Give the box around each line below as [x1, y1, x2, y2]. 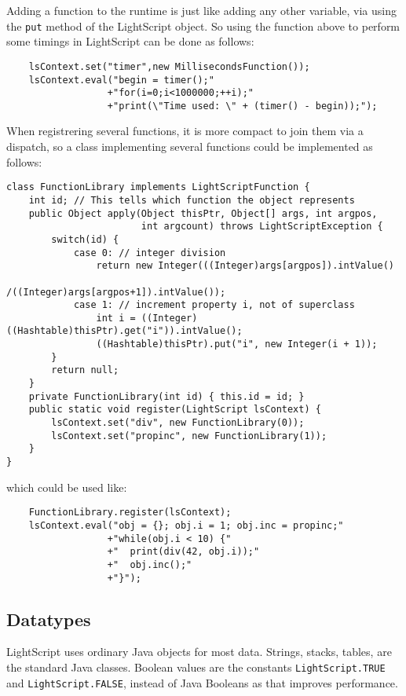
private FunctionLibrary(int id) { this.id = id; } [28, 390, 305, 402]
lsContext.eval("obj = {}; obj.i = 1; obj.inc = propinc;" [28, 519, 344, 531]
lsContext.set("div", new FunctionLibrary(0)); [51, 417, 305, 429]
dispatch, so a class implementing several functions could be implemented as [6, 138, 373, 155]
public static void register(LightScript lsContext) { [28, 404, 321, 416]
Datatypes [6, 606, 91, 631]
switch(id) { [51, 233, 119, 245]
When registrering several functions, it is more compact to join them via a [6, 123, 364, 139]
